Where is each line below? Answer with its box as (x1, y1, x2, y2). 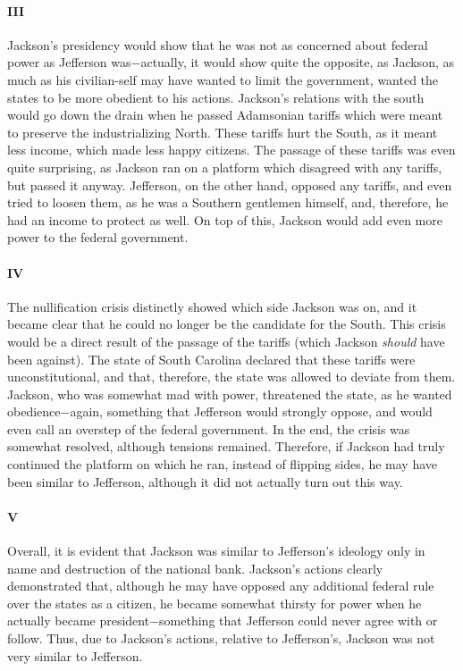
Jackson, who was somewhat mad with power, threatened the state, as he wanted (7, 384, 452, 403)
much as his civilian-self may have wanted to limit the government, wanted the (7, 70, 439, 88)
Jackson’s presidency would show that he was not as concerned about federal (7, 35, 428, 54)
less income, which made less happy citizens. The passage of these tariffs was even (7, 140, 456, 159)
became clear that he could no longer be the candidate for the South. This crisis (7, 315, 446, 333)
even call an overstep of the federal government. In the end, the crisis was (7, 419, 410, 438)
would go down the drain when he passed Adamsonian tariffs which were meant (7, 105, 443, 124)
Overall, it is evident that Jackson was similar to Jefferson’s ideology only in (7, 541, 425, 560)
